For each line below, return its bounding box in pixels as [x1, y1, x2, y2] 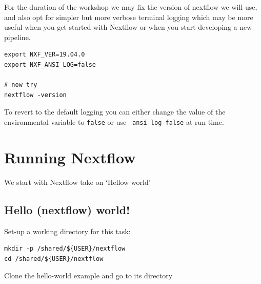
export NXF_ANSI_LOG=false [4, 61, 96, 68]
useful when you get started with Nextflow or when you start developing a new [4, 22, 252, 32]
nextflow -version [4, 91, 67, 99]
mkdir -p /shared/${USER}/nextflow [4, 245, 126, 253]
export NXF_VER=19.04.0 [4, 51, 85, 59]
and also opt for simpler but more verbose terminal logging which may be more [4, 11, 253, 22]
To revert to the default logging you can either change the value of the [4, 106, 226, 117]
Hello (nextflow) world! [4, 201, 130, 217]
